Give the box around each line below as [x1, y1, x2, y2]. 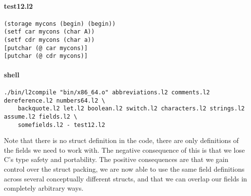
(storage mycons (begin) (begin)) [4, 20, 116, 27]
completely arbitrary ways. [4, 183, 84, 193]
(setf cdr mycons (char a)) [4, 36, 95, 44]
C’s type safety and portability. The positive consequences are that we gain [4, 154, 229, 164]
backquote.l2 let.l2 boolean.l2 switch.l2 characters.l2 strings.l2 [18, 105, 245, 112]
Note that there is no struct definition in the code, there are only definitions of [4, 135, 239, 145]
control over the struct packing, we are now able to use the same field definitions [4, 163, 245, 174]
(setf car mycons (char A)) [4, 28, 95, 36]
